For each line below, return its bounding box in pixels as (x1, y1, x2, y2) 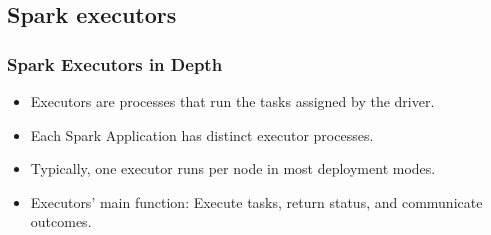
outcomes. (30, 211, 92, 232)
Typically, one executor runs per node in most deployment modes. (30, 158, 436, 179)
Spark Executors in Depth (7, 51, 223, 76)
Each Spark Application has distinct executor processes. (30, 124, 374, 145)
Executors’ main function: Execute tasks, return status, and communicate (30, 191, 483, 212)
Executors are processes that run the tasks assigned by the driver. (30, 91, 435, 111)
